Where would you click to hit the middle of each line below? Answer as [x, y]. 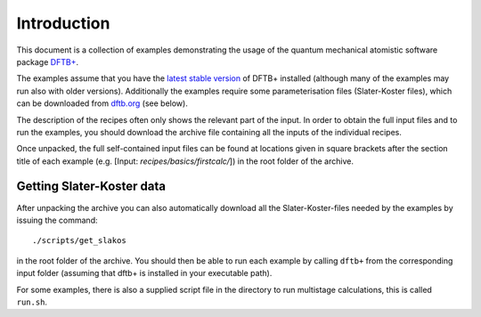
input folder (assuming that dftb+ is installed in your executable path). [144, 273]
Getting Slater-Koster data [91, 187]
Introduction [63, 23]
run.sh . [32, 302]
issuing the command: [57, 220]
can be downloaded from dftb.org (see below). [102, 103]
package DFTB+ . [48, 61]
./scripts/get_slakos [79, 241]
